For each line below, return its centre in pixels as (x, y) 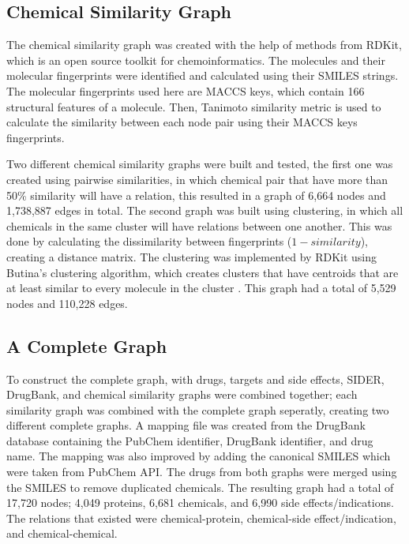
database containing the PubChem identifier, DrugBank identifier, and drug (190, 440)
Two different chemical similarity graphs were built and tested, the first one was (200, 164)
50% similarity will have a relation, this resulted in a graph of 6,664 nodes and (196, 195)
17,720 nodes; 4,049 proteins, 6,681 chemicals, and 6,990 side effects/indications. (200, 503)
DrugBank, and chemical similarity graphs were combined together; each (182, 394)
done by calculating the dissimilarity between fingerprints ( (149, 241)
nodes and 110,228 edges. (67, 303)
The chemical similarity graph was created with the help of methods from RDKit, (204, 45)
